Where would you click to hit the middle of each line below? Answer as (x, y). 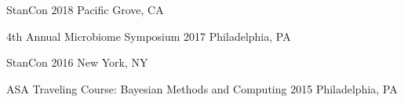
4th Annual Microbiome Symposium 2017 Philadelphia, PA (149, 36)
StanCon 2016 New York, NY (77, 62)
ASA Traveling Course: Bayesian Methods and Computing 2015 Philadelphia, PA (202, 88)
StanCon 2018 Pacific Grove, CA (85, 9)
